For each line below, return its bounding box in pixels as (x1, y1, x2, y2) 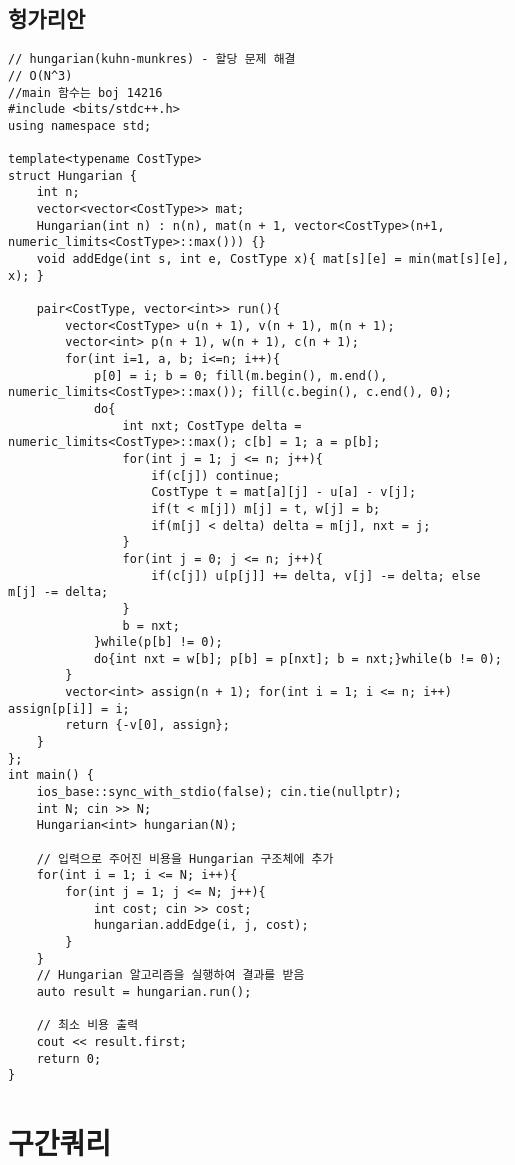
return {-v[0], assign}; (65, 718, 230, 733)
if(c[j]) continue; (151, 468, 281, 483)
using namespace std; (8, 118, 152, 133)
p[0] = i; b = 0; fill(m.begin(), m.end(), (93, 368, 388, 383)
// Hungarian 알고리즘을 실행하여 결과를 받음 (36, 968, 305, 983)
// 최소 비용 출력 (36, 1018, 139, 1033)
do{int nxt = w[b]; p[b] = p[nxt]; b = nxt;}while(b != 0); (93, 651, 502, 666)
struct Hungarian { (8, 168, 137, 183)
